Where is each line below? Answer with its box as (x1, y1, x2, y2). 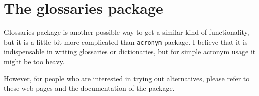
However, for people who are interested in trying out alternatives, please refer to (4, 73, 250, 83)
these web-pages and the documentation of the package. (4, 83, 175, 93)
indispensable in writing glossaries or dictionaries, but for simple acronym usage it (4, 46, 256, 57)
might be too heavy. (4, 56, 65, 66)
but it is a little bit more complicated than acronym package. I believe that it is (4, 36, 248, 47)
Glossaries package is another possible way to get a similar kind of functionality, (4, 27, 249, 37)
